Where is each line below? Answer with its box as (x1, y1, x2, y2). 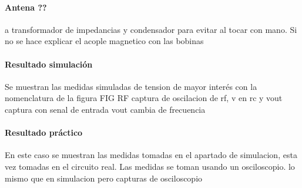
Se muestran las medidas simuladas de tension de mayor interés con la (5, 80, 257, 92)
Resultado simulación (5, 58, 93, 70)
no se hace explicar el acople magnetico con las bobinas (5, 35, 204, 47)
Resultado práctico (5, 126, 83, 139)
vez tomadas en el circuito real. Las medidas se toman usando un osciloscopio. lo (5, 160, 295, 172)
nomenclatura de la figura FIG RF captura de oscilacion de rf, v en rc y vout (5, 92, 283, 104)
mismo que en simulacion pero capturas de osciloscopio (5, 172, 203, 184)
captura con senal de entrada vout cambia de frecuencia (5, 103, 206, 115)
